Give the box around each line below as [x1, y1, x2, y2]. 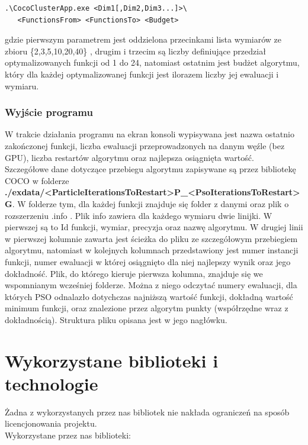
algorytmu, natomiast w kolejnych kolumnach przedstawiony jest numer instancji [5, 244, 299, 256]
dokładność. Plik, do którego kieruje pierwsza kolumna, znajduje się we [5, 267, 263, 279]
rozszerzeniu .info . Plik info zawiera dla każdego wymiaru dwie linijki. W [5, 209, 272, 221]
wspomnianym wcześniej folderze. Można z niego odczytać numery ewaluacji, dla [5, 279, 297, 291]
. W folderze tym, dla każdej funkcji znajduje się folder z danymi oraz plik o [12, 197, 289, 209]
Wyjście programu [5, 105, 93, 120]
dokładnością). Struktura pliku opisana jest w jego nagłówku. [5, 313, 227, 325]
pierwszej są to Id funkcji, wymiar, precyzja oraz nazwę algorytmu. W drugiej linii [5, 221, 303, 233]
